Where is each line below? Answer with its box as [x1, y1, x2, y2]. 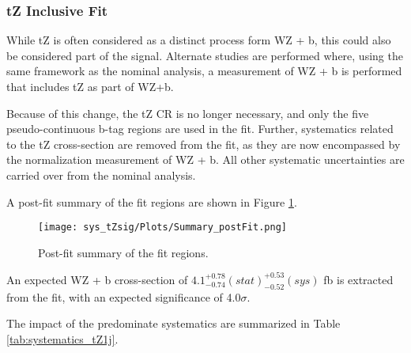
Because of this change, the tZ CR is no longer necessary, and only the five [6, 104, 369, 121]
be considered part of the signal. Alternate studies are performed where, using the [6, 47, 403, 63]
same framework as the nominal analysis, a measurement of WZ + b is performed [6, 63, 402, 79]
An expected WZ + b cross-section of [6, 271, 188, 287]
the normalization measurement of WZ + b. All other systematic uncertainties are [6, 151, 405, 168]
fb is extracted [323, 271, 394, 287]
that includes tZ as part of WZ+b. [6, 78, 174, 94]
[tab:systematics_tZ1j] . [6, 330, 119, 347]
